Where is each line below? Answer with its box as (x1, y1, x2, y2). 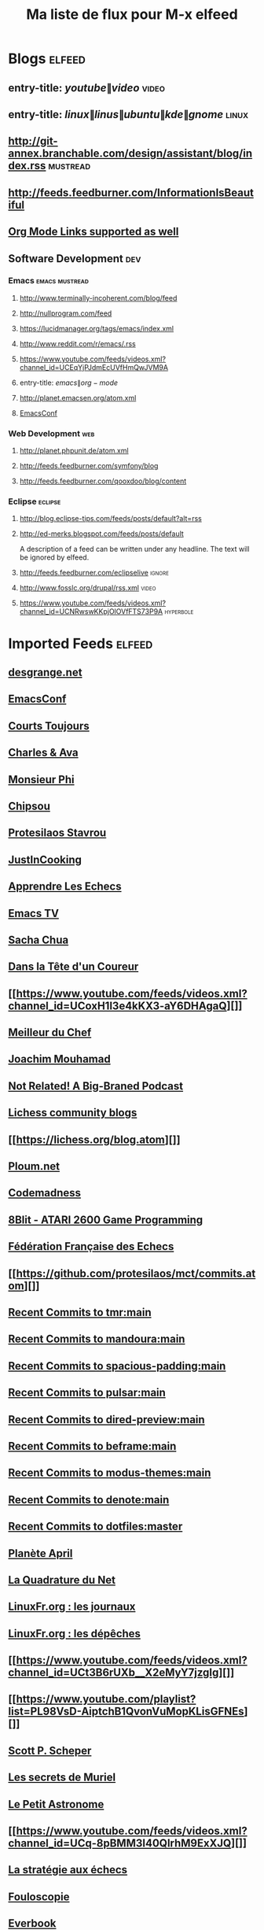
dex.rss (8, 159, 46, 172)
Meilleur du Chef (8, 1026, 92, 1040)
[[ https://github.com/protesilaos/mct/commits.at (8, 1266, 256, 1280)
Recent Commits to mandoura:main (8, 1333, 185, 1346)
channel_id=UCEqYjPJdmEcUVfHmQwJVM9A (19, 362, 169, 372)
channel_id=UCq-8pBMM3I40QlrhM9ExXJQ (8, 1836, 232, 1851)
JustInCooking (8, 852, 82, 867)
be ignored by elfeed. (19, 553, 90, 562)
